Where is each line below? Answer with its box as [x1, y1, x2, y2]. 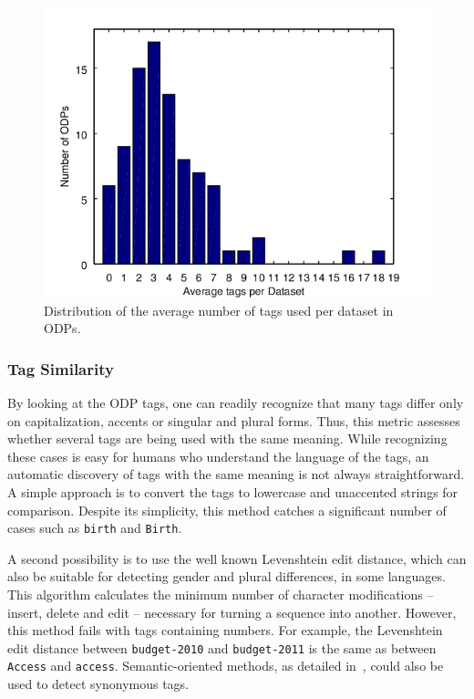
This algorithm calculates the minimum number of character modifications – [7, 585, 434, 603]
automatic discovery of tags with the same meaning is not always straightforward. [7, 464, 465, 484]
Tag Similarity [7, 357, 114, 380]
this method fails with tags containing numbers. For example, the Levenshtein [7, 621, 443, 640]
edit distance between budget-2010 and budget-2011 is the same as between [7, 638, 437, 657]
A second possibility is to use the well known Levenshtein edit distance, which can [7, 548, 467, 568]
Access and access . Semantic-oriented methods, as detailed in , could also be [7, 656, 444, 675]
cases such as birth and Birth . [7, 518, 182, 537]
